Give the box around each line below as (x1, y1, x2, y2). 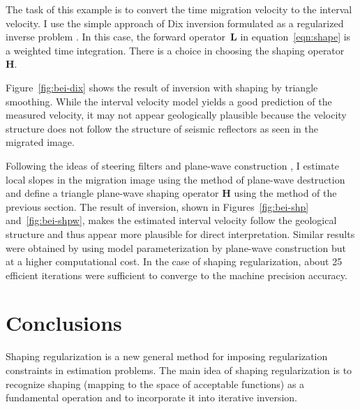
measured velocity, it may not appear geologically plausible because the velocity (6, 107, 347, 122)
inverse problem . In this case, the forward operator (6, 29, 226, 44)
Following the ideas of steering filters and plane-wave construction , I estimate (6, 158, 339, 172)
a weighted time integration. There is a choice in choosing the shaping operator (6, 43, 345, 57)
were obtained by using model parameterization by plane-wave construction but (6, 240, 346, 255)
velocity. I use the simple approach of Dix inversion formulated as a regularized (6, 15, 344, 30)
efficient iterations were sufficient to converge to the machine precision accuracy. (6, 267, 347, 282)
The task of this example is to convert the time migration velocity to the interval (6, 2, 352, 16)
